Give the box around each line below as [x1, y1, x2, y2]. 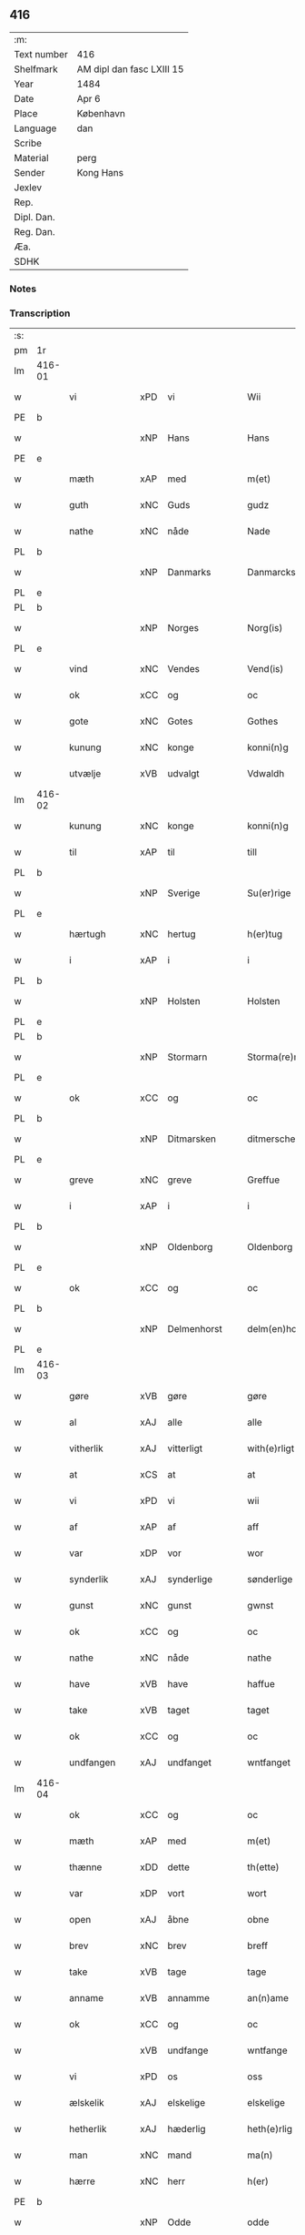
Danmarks [167, 566, 212, 579]
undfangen [69, 1756, 116, 1769]
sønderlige [247, 1573, 293, 1586]
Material [14, 151, 49, 164]
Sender [14, 166, 45, 178]
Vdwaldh [247, 767, 285, 780]
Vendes [167, 663, 201, 676]
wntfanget [247, 1756, 290, 1769]
